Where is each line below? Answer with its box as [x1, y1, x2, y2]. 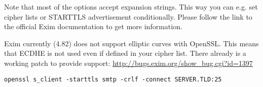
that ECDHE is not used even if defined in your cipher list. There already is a [4, 48, 246, 58]
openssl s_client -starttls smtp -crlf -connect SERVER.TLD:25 [4, 75, 222, 83]
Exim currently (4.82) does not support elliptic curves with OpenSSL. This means [4, 38, 259, 48]
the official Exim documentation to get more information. [4, 21, 182, 32]
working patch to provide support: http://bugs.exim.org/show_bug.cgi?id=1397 [4, 57, 253, 68]
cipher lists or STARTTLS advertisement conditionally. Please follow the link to [4, 11, 252, 22]
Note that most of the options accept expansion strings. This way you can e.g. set [4, 2, 258, 12]
